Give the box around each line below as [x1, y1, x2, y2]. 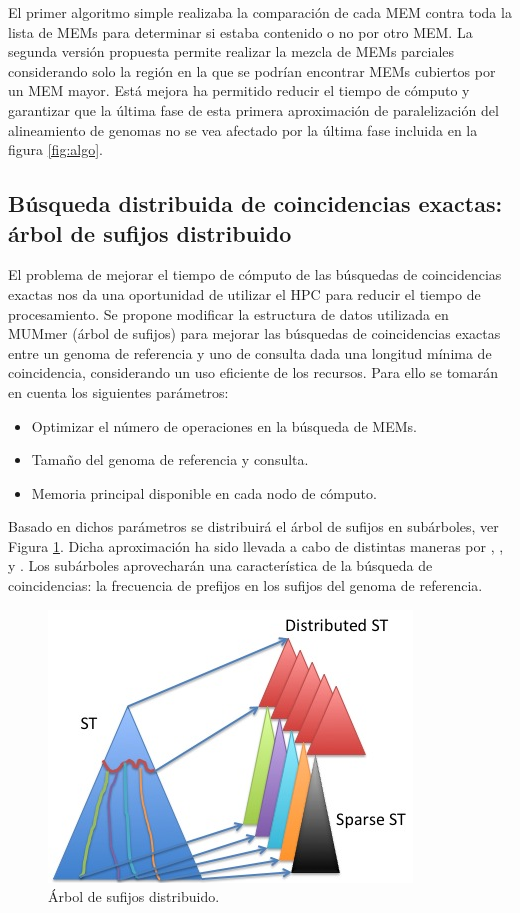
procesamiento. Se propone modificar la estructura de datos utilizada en [8, 303, 449, 324]
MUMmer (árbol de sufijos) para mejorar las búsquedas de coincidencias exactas [8, 323, 501, 344]
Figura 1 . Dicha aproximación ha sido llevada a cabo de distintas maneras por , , [8, 535, 504, 556]
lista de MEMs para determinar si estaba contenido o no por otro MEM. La [8, 21, 473, 42]
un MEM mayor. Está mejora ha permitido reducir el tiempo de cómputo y [8, 80, 470, 101]
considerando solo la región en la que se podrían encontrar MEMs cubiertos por [8, 60, 496, 81]
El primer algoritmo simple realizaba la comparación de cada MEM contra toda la [8, 2, 512, 22]
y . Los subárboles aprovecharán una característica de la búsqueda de [8, 555, 433, 576]
